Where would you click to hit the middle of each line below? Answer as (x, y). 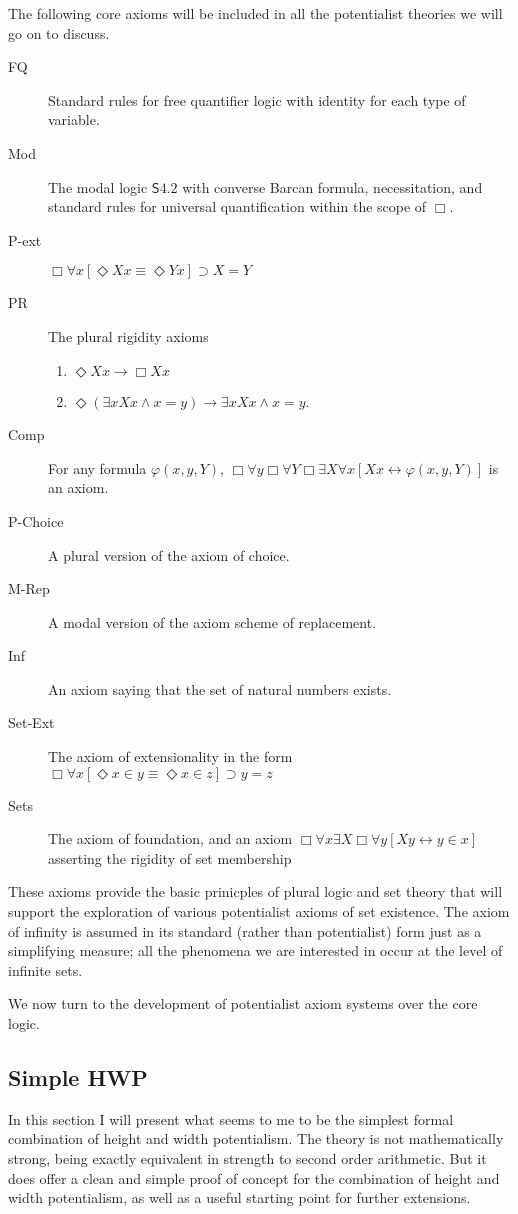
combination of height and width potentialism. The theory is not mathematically (256, 1138)
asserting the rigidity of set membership (170, 857)
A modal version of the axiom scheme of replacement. (212, 621)
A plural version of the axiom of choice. (169, 554)
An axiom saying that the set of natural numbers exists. (220, 688)
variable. (74, 119)
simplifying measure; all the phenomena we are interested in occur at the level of (255, 950)
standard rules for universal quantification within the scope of (237, 206)
